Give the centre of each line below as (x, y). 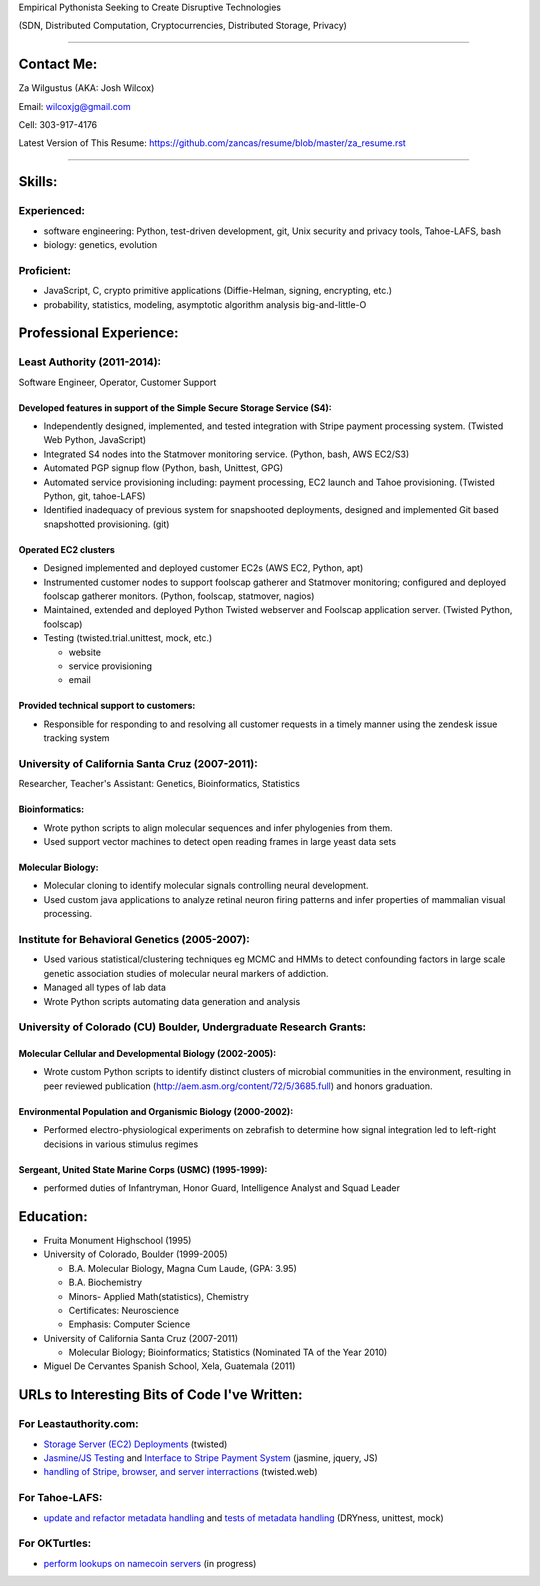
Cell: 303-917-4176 (58, 125)
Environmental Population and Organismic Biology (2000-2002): (156, 1111)
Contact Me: (58, 64)
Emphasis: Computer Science (129, 1324)
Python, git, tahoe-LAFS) (94, 496)
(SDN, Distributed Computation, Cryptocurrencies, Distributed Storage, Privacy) (182, 26)
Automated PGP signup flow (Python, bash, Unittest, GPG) (163, 468)
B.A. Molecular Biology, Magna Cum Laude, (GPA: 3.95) (182, 1268)
